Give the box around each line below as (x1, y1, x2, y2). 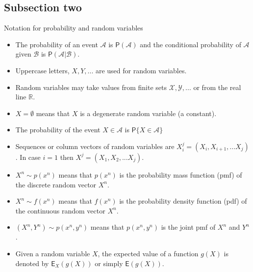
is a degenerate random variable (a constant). (80, 108, 217, 118)
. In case (15, 151, 41, 162)
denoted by (15, 258, 49, 268)
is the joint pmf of (161, 222, 216, 232)
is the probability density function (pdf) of (119, 196, 247, 206)
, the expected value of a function (98, 248, 199, 258)
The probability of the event (15, 124, 101, 135)
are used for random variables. (95, 65, 187, 75)
